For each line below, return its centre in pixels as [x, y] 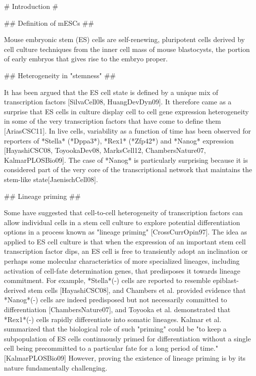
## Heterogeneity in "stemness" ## [60, 75]
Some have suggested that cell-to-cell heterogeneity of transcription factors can [124, 212]
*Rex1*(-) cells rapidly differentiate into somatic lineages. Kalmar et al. [113, 319]
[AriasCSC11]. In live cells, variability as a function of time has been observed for [128, 130]
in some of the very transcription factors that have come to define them [113, 121]
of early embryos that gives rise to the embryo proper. [86, 59]
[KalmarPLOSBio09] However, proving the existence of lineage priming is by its [125, 358]
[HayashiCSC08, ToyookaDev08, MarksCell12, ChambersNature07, [105, 150]
